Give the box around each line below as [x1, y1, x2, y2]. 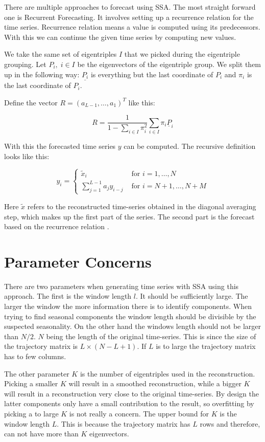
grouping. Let [4, 58, 46, 69]
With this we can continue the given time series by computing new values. [4, 31, 236, 42]
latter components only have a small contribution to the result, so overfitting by [4, 398, 254, 409]
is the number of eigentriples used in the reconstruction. [80, 368, 255, 379]
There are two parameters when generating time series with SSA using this [4, 280, 239, 291]
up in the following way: [4, 69, 80, 79]
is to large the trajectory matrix [156, 341, 256, 351]
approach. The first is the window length [4, 291, 132, 301]
